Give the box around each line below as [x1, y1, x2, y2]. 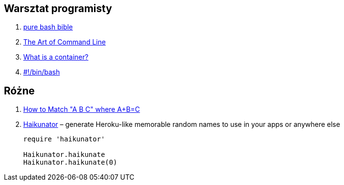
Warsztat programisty [4, 2, 112, 15]
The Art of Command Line [23, 38, 106, 46]
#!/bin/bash [23, 68, 60, 77]
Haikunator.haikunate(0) [23, 158, 117, 167]
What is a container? [23, 53, 89, 62]
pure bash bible [23, 23, 73, 31]
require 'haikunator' [23, 135, 105, 143]
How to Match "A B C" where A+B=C [23, 105, 140, 114]
